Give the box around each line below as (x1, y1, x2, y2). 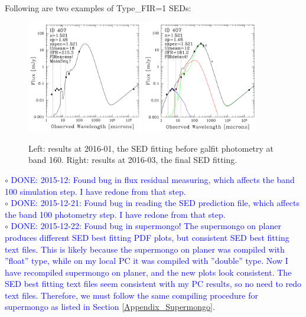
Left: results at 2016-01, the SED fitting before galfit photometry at (28, 142, 274, 154)
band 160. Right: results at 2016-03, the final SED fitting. (28, 153, 237, 166)
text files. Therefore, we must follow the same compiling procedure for (5, 289, 258, 301)
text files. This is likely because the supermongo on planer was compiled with (5, 243, 285, 255)
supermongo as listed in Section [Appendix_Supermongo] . (5, 300, 215, 313)
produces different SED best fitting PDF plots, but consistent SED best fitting (5, 231, 289, 243)
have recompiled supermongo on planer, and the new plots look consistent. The (5, 266, 292, 278)
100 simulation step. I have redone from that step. (5, 185, 186, 197)
